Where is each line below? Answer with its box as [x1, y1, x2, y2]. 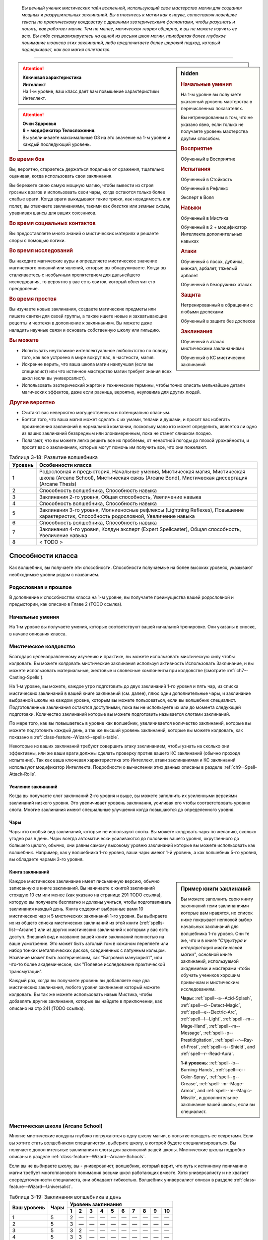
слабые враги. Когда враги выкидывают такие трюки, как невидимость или [9, 196, 171, 202]
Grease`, [181, 1080, 199, 1086]
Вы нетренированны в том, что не [181, 115, 253, 121]
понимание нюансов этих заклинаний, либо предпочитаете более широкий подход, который [21, 40, 220, 46]
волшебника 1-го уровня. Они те [181, 930, 250, 936]
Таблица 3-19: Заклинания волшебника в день [9, 1193, 122, 1200]
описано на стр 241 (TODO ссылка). [9, 1005, 85, 1011]
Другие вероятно [9, 399, 55, 406]
